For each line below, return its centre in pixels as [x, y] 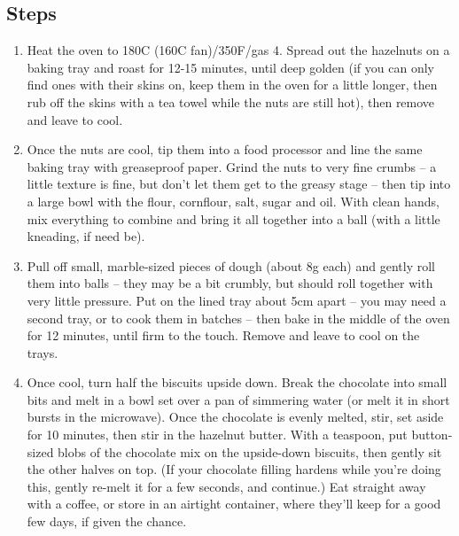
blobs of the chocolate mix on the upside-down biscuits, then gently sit [250, 451]
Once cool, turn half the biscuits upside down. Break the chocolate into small [237, 382]
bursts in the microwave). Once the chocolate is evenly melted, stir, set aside [235, 417]
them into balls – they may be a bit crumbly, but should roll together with [230, 283]
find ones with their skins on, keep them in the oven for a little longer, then [232, 85]
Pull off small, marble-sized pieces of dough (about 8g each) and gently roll [231, 265]
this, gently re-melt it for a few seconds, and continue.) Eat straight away [226, 486]
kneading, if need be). [86, 236]
